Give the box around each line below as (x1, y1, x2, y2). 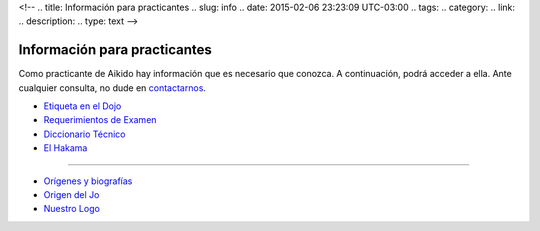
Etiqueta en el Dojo (43, 100, 122, 112)
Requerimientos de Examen (43, 114, 157, 126)
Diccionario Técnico (43, 128, 126, 140)
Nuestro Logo (43, 203, 100, 215)
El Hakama (43, 142, 88, 154)
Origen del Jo (43, 189, 100, 201)
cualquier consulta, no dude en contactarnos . (18, 81, 207, 94)
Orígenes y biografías (43, 175, 133, 187)
